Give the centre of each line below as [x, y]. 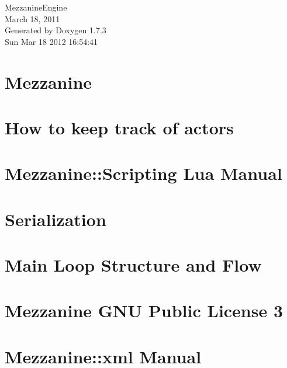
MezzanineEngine [36, 7]
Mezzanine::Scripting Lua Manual [143, 173]
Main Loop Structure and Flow [133, 265]
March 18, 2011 [32, 18]
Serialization [56, 219]
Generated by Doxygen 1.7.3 [56, 30]
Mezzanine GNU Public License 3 [144, 310]
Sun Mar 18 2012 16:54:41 [51, 41]
